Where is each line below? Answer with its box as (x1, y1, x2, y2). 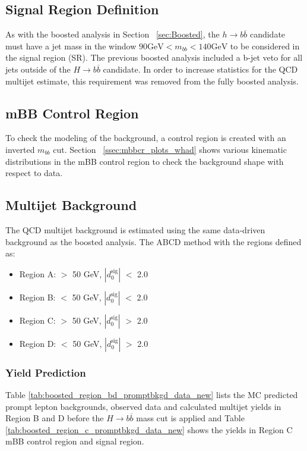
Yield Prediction (5, 365, 86, 380)
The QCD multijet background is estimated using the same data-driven (5, 223, 265, 236)
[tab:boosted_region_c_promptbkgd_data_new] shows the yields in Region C (5, 423, 293, 436)
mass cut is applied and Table (136, 412, 245, 424)
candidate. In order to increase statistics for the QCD (103, 62, 298, 75)
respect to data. (5, 167, 63, 179)
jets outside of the (5, 62, 71, 75)
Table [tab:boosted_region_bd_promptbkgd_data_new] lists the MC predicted (5, 388, 298, 400)
